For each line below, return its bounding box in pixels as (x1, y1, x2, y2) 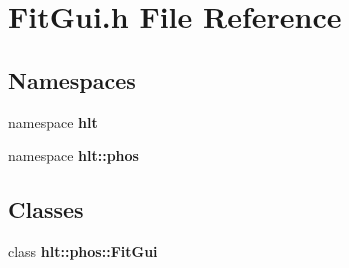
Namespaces (8, 64, 136, 95)
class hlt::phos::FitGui (8, 240, 158, 261)
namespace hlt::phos (8, 145, 139, 166)
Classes (8, 194, 84, 225)
